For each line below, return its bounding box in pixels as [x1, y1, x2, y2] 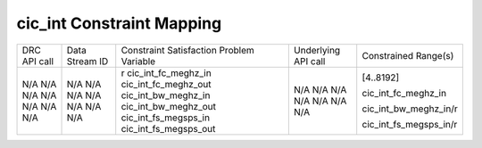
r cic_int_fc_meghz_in [120, 67, 212, 79]
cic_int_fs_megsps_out [120, 122, 216, 135]
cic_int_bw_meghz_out [120, 100, 217, 112]
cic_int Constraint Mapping [16, 13, 222, 33]
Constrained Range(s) [361, 49, 454, 62]
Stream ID [66, 54, 109, 67]
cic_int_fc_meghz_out [120, 78, 212, 90]
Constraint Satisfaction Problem [120, 44, 254, 56]
